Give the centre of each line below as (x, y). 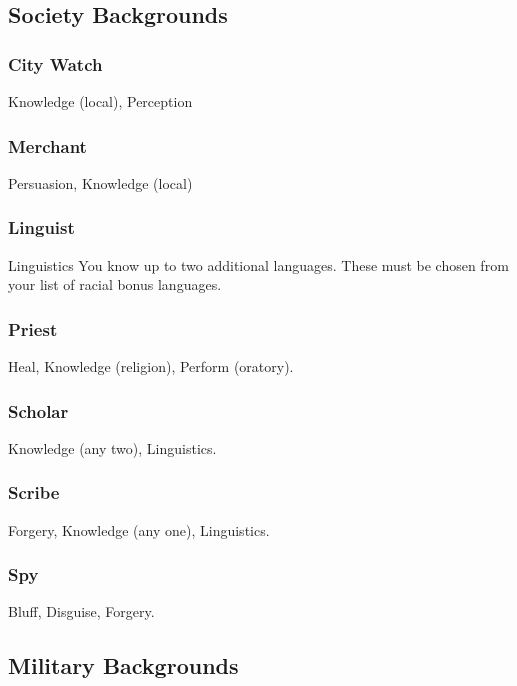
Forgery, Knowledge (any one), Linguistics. (139, 529)
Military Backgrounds (123, 665)
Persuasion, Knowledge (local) (100, 182)
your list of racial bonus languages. (115, 284)
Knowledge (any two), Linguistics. (112, 447)
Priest (33, 328)
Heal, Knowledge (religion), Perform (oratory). (151, 366)
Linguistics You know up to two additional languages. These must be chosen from (258, 264)
